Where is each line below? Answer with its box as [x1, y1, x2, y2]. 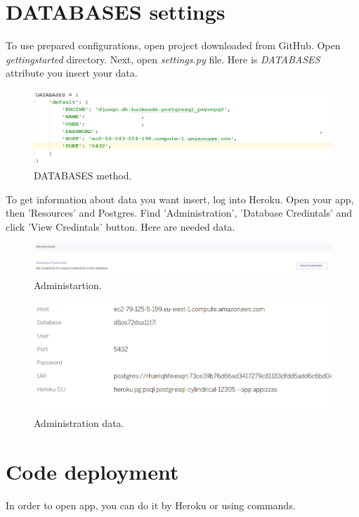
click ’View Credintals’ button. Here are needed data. [6, 219, 235, 234]
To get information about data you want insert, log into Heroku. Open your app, [6, 191, 354, 206]
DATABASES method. [34, 168, 132, 183]
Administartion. [34, 277, 102, 292]
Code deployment [6, 457, 179, 486]
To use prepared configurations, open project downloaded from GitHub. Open [6, 38, 341, 53]
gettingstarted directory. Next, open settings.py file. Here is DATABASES [6, 51, 320, 66]
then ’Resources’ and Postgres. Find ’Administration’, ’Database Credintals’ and [6, 205, 353, 220]
